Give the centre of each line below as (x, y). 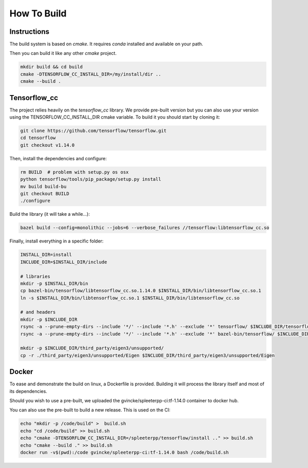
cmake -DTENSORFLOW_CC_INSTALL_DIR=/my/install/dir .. (91, 74)
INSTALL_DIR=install (46, 255)
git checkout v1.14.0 (47, 145)
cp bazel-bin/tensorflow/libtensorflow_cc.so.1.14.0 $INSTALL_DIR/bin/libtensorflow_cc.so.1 (141, 291)
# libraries (35, 276)
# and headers (38, 312)
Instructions (30, 32)
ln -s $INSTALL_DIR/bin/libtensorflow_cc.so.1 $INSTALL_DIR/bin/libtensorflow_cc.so (130, 298)
